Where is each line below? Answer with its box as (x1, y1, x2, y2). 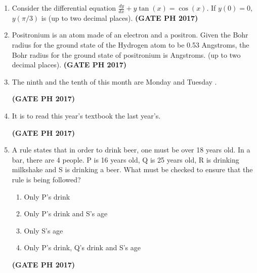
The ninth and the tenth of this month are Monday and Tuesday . (12, 76, 217, 87)
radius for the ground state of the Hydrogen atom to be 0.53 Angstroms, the (12, 40, 249, 50)
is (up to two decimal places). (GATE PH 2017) (41, 12, 198, 23)
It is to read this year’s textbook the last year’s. (12, 110, 161, 121)
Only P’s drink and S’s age (24, 208, 108, 219)
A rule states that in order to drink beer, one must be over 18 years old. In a (12, 144, 250, 155)
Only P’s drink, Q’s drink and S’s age (24, 242, 141, 253)
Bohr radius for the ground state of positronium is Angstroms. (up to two (12, 49, 241, 60)
